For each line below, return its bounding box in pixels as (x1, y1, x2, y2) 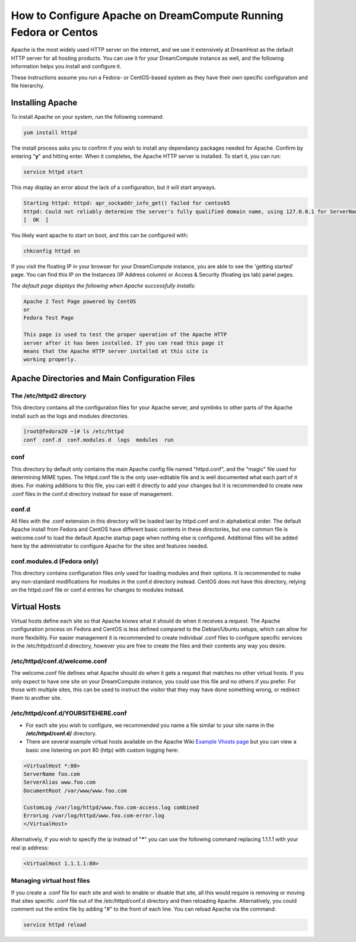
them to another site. (11, 694, 62, 701)
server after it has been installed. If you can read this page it (23, 339, 224, 346)
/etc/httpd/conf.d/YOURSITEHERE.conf (11, 709, 127, 717)
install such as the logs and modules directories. (11, 412, 129, 419)
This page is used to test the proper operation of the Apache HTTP (23, 331, 227, 338)
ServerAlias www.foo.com (23, 779, 96, 786)
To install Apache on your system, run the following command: (11, 113, 164, 120)
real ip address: (11, 844, 49, 851)
